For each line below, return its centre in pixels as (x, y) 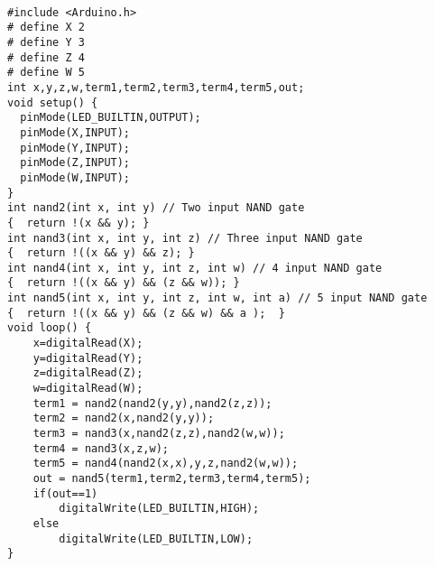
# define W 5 (46, 73)
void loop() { (50, 328)
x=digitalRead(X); (88, 343)
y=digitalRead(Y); (88, 358)
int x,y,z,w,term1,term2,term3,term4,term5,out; (156, 87)
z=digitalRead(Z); (88, 373)
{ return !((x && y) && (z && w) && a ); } (146, 313)
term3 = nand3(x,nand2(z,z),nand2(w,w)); (159, 434)
